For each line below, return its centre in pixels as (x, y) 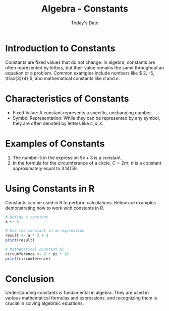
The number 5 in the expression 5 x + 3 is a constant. (67, 158)
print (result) (20, 240)
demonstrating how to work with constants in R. (55, 208)
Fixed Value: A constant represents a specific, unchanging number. (82, 112)
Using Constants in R (50, 188)
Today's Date (85, 23)
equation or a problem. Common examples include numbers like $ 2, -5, (80, 73)
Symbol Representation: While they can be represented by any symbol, (86, 118)
